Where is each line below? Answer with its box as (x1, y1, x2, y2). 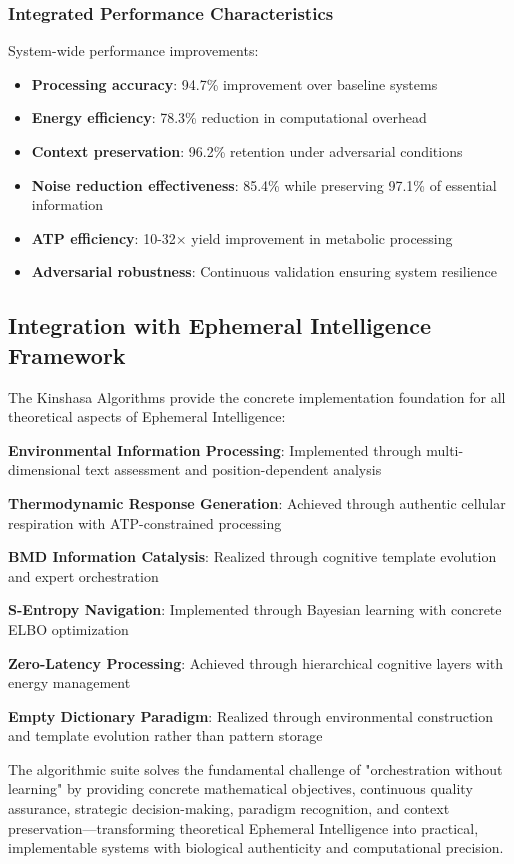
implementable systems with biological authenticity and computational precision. (8, 837, 504, 858)
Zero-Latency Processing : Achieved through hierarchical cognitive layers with (8, 652, 504, 673)
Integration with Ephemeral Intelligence (8, 310, 431, 341)
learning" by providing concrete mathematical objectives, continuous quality (8, 778, 473, 799)
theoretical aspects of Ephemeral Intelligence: (8, 406, 286, 427)
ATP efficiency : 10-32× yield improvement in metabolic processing (31, 227, 453, 248)
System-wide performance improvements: (8, 40, 259, 61)
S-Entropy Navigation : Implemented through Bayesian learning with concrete (8, 599, 502, 620)
